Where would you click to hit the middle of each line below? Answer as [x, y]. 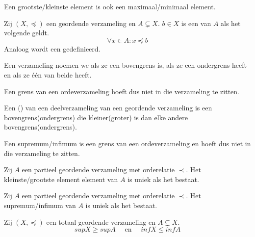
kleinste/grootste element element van [61, 179]
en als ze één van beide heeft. [48, 74]
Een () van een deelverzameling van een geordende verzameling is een [108, 108]
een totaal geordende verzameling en [101, 222]
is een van [196, 23]
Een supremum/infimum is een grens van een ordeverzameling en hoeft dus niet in [127, 143]
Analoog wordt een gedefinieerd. [52, 48]
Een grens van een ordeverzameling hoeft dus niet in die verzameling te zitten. [122, 91]
